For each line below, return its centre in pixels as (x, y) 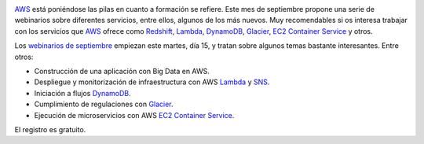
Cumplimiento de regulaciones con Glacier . (104, 104)
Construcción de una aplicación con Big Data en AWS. (122, 71)
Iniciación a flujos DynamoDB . (82, 93)
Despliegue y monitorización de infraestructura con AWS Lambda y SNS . (152, 82)
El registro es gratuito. (50, 129)
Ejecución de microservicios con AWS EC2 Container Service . (134, 115)
